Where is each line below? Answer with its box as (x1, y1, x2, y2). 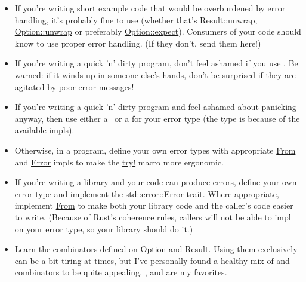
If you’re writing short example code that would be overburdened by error (14, 2, 286, 14)
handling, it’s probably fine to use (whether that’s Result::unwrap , (14, 13, 258, 26)
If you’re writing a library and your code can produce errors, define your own (14, 176, 297, 188)
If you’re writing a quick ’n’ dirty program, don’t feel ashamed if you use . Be (14, 57, 298, 69)
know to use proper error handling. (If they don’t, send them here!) (14, 36, 261, 49)
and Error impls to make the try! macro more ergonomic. (14, 155, 224, 168)
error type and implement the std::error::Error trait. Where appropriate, (14, 187, 279, 200)
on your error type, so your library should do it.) (14, 222, 193, 235)
